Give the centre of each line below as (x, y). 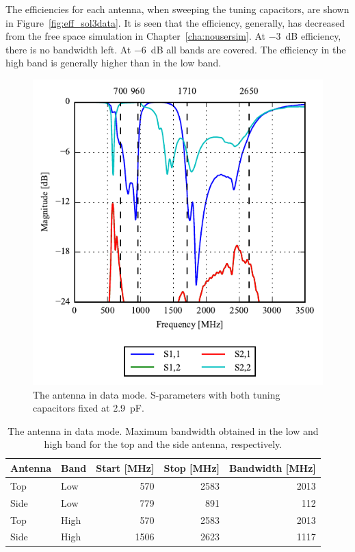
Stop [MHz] (192, 467)
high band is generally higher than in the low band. (114, 63)
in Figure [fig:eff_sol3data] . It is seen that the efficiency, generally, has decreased (175, 22)
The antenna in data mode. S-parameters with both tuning (157, 394)
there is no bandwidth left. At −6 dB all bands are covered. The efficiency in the (176, 49)
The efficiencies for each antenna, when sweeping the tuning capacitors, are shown (177, 9)
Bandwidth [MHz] (273, 467)
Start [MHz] (125, 467)
